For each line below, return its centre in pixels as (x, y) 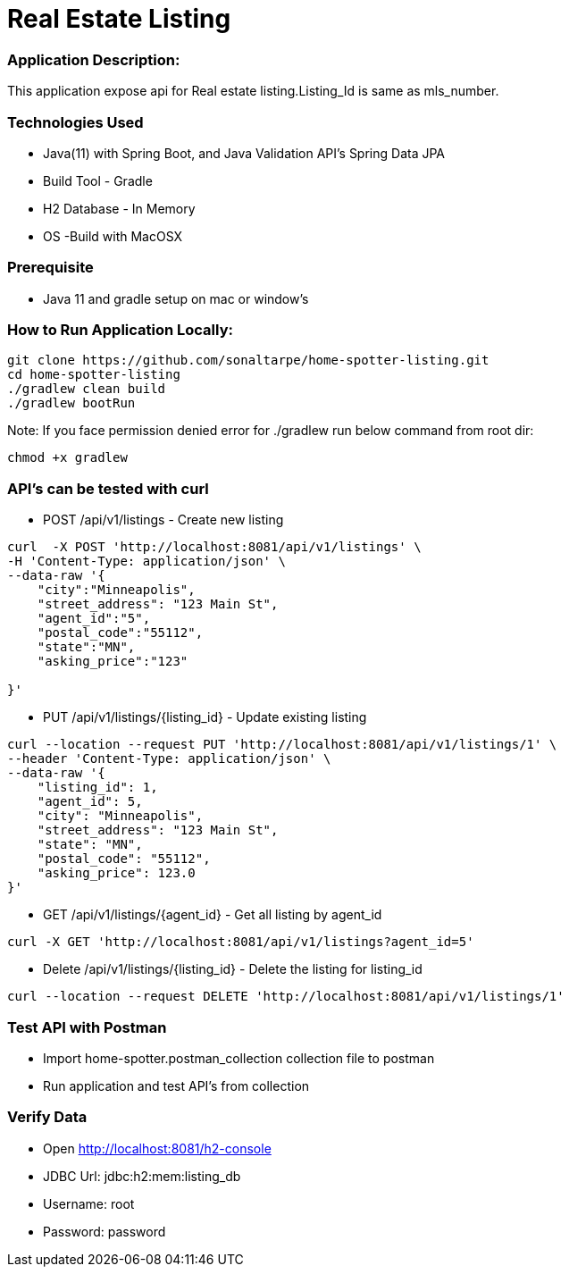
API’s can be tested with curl (108, 488)
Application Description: (94, 59)
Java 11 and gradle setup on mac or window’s (176, 298)
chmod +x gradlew (67, 458)
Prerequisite (50, 268)
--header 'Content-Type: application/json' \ (169, 759)
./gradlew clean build (87, 389)
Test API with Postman (87, 1027)
